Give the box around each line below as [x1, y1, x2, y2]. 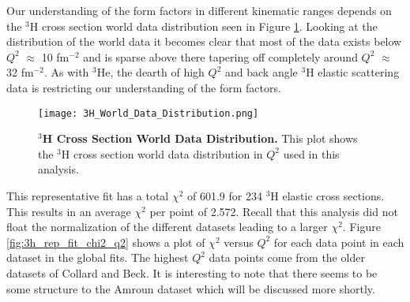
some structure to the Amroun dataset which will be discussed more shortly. [6, 280, 375, 296]
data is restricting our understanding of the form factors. [6, 79, 281, 95]
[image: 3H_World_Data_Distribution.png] [38, 107, 259, 119]
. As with [43, 64, 89, 80]
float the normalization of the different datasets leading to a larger [6, 218, 328, 235]
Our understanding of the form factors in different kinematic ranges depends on [6, 2, 392, 18]
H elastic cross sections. [270, 188, 385, 203]
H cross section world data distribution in [61, 145, 263, 162]
